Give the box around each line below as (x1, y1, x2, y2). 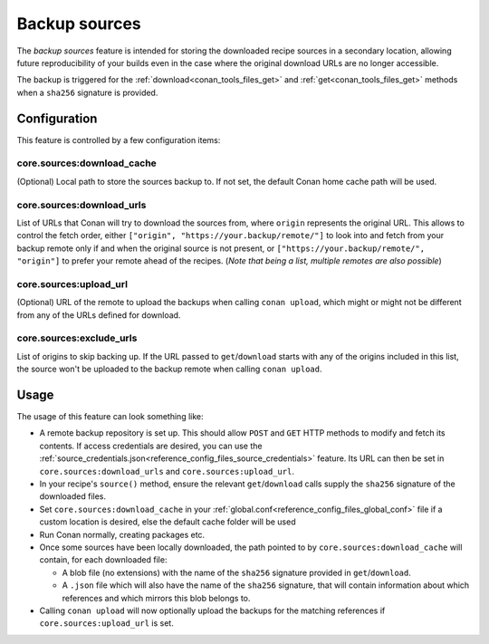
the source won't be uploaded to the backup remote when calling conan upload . (16, 363, 322, 375)
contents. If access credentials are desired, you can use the (39, 440, 263, 451)
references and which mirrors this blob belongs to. (62, 592, 251, 603)
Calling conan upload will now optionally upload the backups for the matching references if (39, 605, 386, 616)
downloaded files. (39, 491, 107, 502)
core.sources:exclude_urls (16, 332, 138, 344)
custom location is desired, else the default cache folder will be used (39, 516, 296, 527)
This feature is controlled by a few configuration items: (16, 134, 221, 145)
